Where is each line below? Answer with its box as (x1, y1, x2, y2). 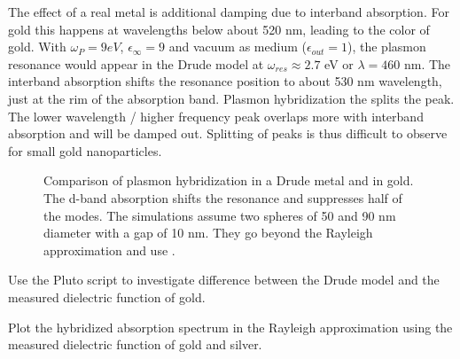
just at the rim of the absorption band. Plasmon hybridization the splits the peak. (8, 89, 455, 107)
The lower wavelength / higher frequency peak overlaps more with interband (8, 106, 424, 125)
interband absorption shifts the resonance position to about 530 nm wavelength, (8, 72, 442, 90)
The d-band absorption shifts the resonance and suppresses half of (43, 188, 402, 207)
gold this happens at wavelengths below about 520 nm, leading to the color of (8, 20, 430, 38)
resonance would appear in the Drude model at (8, 54, 264, 73)
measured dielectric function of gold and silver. (8, 335, 262, 354)
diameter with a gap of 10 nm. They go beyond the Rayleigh (43, 223, 373, 242)
